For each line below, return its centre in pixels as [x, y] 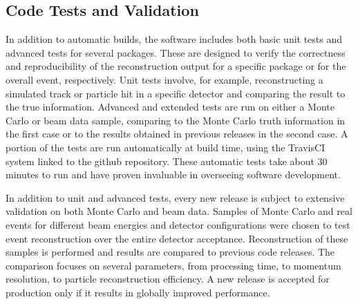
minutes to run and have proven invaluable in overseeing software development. [173, 174]
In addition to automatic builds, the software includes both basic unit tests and [174, 39]
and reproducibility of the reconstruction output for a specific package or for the [176, 66]
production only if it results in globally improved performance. [138, 292]
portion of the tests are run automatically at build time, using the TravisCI [166, 147]
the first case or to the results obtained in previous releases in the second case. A [177, 134]
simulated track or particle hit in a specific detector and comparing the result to [176, 93]
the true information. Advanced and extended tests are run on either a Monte [170, 107]
